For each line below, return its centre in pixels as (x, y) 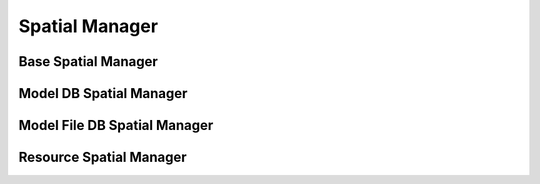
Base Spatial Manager (88, 61)
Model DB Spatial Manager (103, 93)
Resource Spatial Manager (102, 157)
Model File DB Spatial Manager (116, 125)
